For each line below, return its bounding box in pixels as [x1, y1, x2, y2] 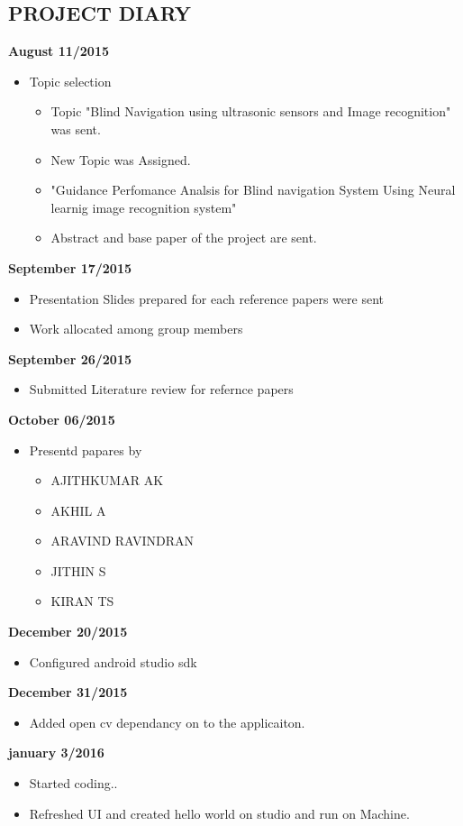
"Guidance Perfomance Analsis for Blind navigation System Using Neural [50, 180, 456, 199]
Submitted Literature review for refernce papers [29, 380, 294, 399]
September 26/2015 [8, 349, 132, 368]
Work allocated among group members [29, 319, 243, 338]
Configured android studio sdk [29, 652, 197, 671]
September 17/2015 [8, 258, 132, 277]
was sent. [50, 119, 101, 138]
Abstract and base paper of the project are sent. [50, 228, 317, 247]
